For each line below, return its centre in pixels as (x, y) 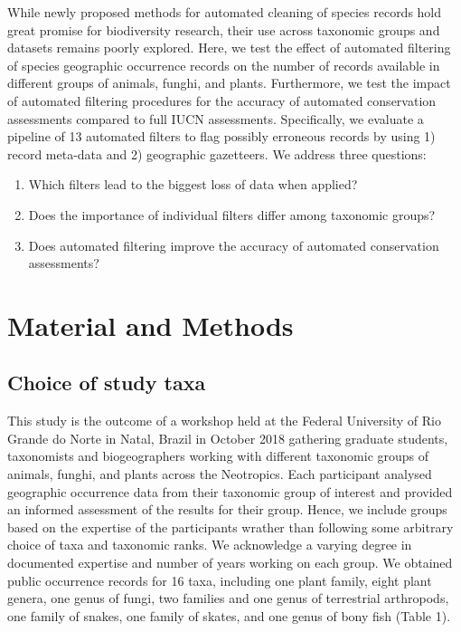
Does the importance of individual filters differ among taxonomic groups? (232, 214)
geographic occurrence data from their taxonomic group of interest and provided (230, 491)
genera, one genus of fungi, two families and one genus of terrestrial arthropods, (228, 598)
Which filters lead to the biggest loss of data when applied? (193, 184)
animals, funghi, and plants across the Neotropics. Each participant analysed (220, 474)
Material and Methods (151, 325)
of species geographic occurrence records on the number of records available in (224, 65)
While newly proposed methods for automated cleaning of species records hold (225, 12)
